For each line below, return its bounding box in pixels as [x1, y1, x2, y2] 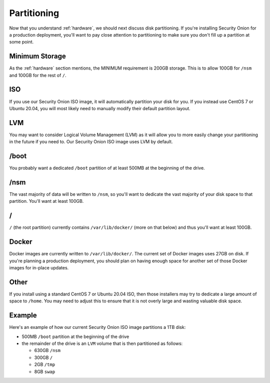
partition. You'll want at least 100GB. [9, 198, 84, 204]
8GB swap [34, 368, 55, 374]
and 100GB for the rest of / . [9, 72, 66, 78]
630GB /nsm [34, 347, 61, 353]
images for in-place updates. [9, 265, 69, 271]
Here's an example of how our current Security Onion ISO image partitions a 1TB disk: [9, 324, 186, 330]
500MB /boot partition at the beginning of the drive [21, 333, 129, 339]
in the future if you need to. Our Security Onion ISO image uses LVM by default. [9, 139, 173, 145]
